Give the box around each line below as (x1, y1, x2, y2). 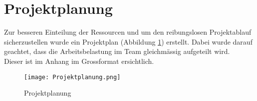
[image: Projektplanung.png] (24, 73, 121, 81)
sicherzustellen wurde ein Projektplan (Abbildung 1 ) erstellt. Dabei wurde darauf (4, 36, 253, 47)
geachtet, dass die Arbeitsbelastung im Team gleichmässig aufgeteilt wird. (4, 46, 230, 56)
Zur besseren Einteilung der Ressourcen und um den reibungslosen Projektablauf (4, 27, 252, 37)
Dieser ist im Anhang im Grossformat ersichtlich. (4, 55, 154, 66)
